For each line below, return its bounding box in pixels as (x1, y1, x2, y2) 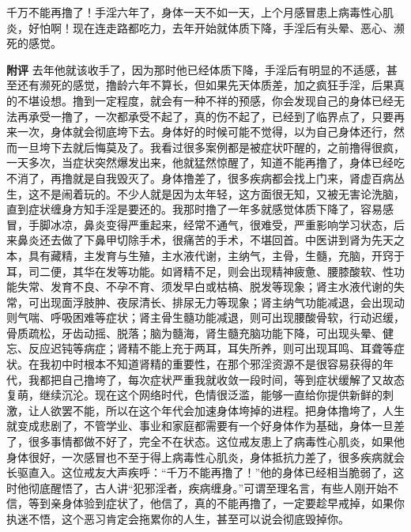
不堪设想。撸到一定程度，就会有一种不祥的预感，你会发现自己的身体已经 (17, 92, 394, 108)
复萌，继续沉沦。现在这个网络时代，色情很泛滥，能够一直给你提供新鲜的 (6, 387, 383, 403)
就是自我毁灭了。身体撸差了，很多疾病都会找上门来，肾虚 (72, 169, 371, 186)
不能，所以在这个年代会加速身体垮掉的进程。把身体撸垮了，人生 (72, 402, 405, 418)
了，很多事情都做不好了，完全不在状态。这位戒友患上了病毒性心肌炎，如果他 (6, 433, 405, 450)
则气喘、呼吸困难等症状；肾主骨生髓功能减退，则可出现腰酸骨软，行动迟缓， (6, 309, 405, 326)
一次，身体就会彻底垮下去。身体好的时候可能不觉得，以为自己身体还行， (17, 123, 394, 140)
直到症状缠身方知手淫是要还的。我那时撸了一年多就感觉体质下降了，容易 (6, 201, 383, 217)
